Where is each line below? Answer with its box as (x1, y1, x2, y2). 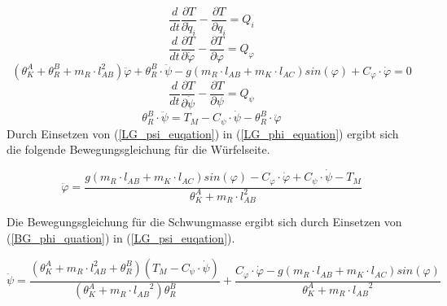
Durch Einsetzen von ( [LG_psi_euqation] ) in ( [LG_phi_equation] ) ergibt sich (7, 125, 399, 142)
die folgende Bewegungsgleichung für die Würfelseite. (7, 141, 270, 158)
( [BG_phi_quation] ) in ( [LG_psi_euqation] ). (7, 229, 235, 246)
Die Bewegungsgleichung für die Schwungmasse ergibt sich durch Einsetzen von (7, 213, 402, 230)
